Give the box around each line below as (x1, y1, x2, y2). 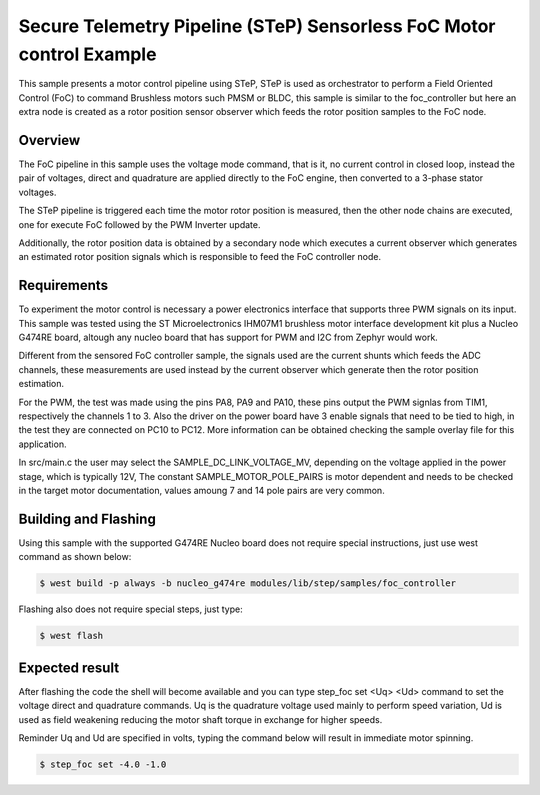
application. (18, 438, 67, 450)
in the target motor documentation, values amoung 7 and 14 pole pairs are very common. (18, 484, 385, 496)
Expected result (18, 659, 120, 676)
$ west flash (39, 630, 104, 642)
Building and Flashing (18, 510, 157, 527)
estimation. (18, 378, 65, 390)
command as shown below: (18, 551, 132, 563)
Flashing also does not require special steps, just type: (18, 603, 244, 615)
